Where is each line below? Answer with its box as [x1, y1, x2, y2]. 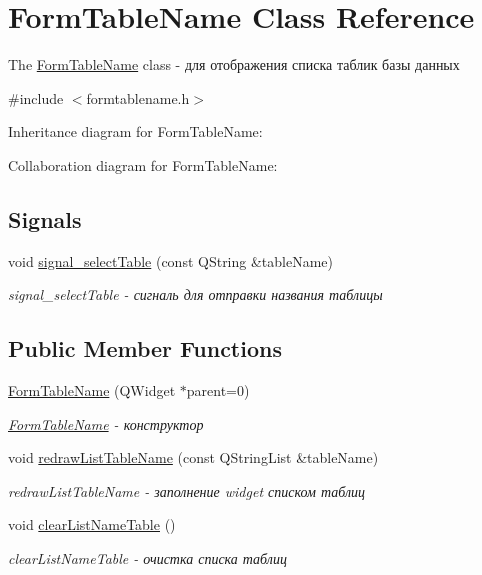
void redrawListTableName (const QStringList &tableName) [8, 447, 379, 468]
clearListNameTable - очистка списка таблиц [8, 548, 287, 569]
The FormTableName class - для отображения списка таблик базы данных [8, 54, 460, 75]
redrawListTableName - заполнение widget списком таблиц [8, 480, 365, 501]
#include [8, 87, 64, 108]
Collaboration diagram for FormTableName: [8, 154, 278, 175]
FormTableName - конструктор [8, 413, 204, 434]
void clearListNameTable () [8, 514, 176, 535]
